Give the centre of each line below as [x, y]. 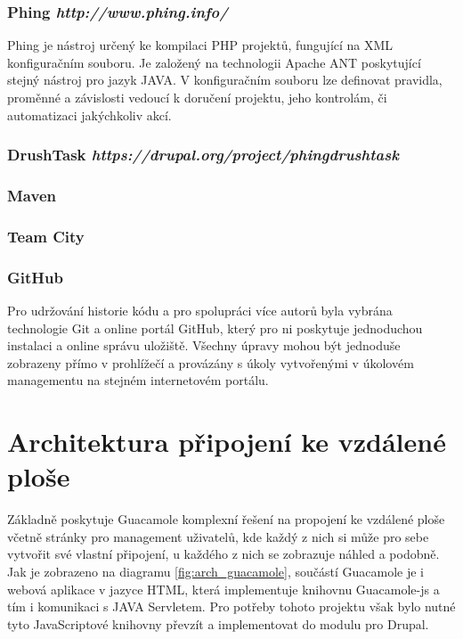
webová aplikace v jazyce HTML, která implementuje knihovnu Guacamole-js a [223, 589]
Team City [46, 236]
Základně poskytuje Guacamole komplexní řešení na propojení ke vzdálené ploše [226, 519]
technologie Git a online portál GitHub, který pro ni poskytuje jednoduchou [215, 328]
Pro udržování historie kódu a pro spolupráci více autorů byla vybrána [200, 310]
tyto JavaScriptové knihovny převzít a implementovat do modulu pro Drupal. [218, 623]
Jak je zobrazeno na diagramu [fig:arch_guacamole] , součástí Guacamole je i [215, 571]
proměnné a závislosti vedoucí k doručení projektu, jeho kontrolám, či [197, 97]
